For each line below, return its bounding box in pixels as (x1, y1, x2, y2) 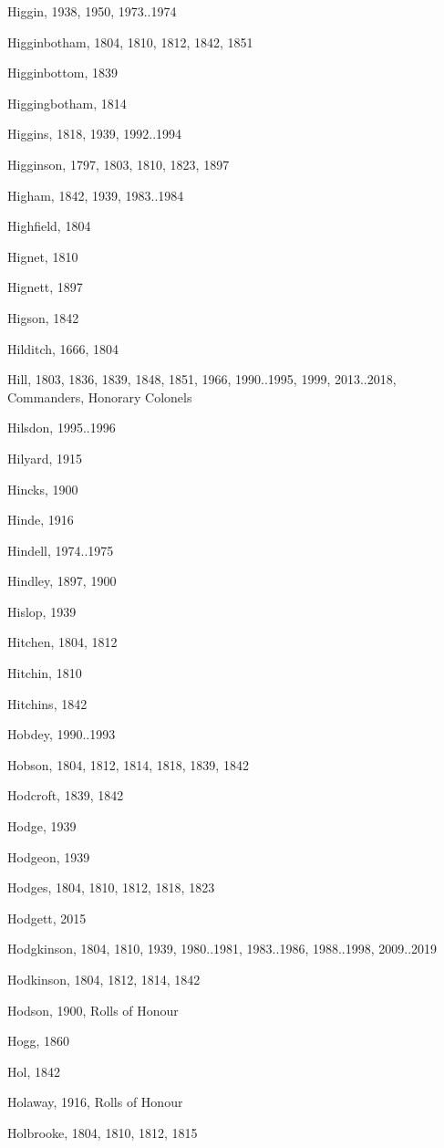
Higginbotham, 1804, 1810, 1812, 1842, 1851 (7, 32, 253, 51)
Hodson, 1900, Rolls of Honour (7, 1000, 179, 1019)
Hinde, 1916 (7, 510, 74, 529)
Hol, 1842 (7, 1061, 60, 1080)
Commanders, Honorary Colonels (7, 387, 192, 406)
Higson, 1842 (7, 308, 79, 327)
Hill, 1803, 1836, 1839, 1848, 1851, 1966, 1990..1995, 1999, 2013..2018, (7, 370, 397, 389)
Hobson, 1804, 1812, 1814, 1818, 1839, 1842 (7, 755, 249, 774)
